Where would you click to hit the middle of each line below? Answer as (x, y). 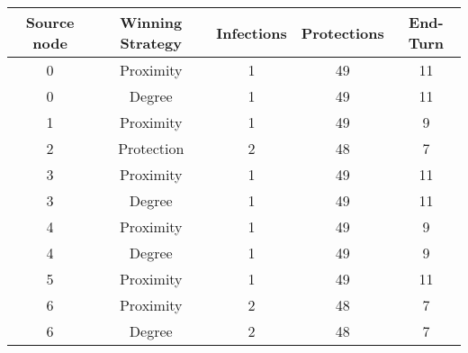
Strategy (151, 43)
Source (50, 22)
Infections (252, 32)
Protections (342, 32)
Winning (151, 22)
